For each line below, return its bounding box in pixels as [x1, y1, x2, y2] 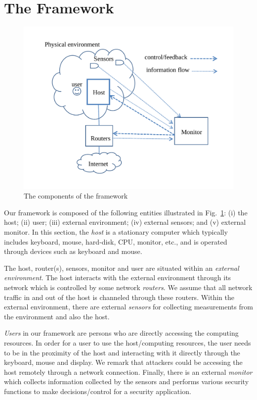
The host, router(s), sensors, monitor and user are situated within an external [4, 262, 239, 273]
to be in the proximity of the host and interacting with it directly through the [4, 347, 240, 357]
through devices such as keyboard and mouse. [4, 246, 142, 256]
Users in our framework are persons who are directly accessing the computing [4, 328, 239, 338]
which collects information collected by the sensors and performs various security [4, 376, 249, 387]
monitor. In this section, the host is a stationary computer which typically [4, 227, 228, 237]
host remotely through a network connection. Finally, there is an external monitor [4, 366, 253, 377]
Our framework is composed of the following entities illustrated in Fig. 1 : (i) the [4, 207, 248, 217]
